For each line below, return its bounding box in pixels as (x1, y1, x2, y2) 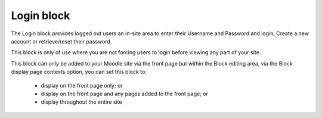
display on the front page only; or (41, 82, 123, 89)
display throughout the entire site (41, 98, 122, 105)
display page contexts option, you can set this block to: (11, 69, 147, 76)
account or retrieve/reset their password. (11, 38, 112, 45)
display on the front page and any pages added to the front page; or (41, 90, 208, 97)
